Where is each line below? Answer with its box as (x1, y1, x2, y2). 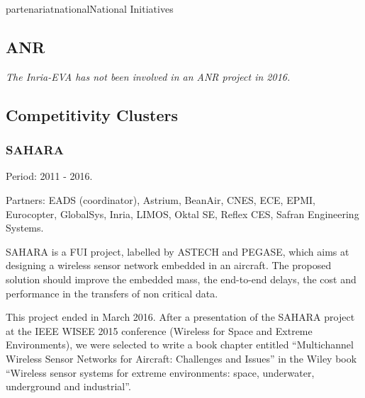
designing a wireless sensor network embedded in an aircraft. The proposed (6, 258, 332, 273)
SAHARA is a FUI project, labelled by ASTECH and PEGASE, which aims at (6, 244, 349, 258)
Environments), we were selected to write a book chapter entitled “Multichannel (6, 337, 354, 352)
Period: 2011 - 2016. (6, 169, 93, 183)
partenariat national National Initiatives (6, 1, 174, 16)
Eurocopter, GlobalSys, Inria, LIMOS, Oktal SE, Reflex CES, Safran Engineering (6, 206, 359, 221)
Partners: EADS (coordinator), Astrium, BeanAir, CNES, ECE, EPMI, (6, 192, 315, 207)
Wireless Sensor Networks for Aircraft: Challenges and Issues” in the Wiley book (6, 351, 357, 365)
